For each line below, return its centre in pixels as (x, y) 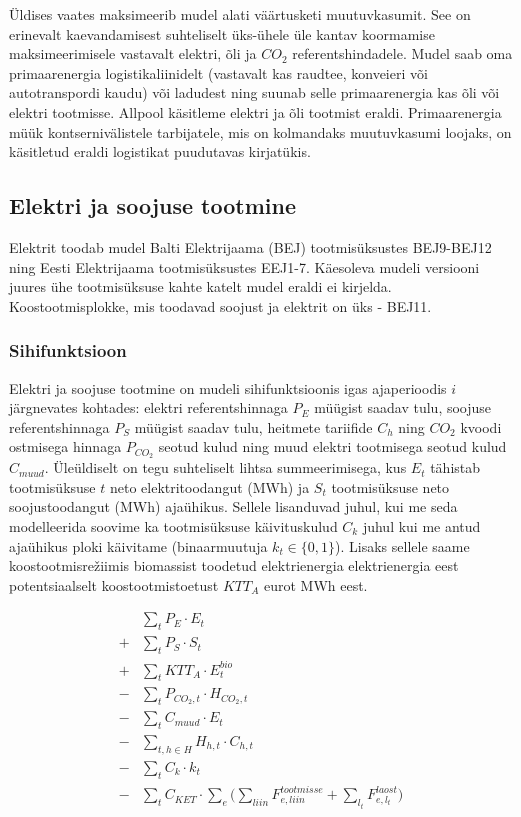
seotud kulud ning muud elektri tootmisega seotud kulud (332, 446)
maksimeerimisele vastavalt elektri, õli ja (133, 53)
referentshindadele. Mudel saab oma (402, 53)
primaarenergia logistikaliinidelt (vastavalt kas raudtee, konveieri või (218, 72)
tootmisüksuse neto (390, 486)
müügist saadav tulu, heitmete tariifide (253, 426)
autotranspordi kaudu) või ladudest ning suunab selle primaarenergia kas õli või (254, 92)
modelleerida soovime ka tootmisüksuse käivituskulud (173, 525)
